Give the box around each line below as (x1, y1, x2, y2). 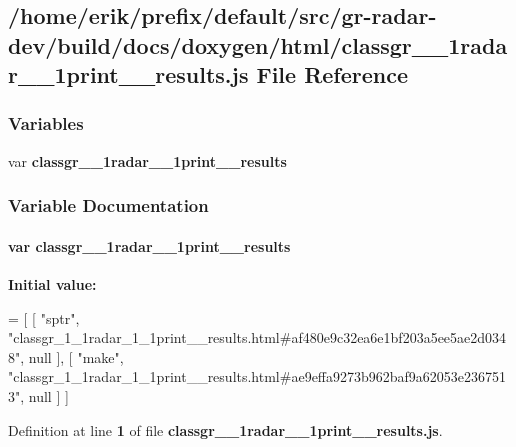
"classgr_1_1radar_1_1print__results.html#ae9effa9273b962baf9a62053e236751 (8, 366, 507, 387)
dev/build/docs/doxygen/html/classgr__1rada (8, 29, 508, 60)
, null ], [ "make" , (20, 346, 124, 367)
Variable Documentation (8, 193, 209, 218)
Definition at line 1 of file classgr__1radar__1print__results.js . (8, 419, 443, 440)
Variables (8, 111, 84, 136)
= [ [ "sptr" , (8, 307, 80, 328)
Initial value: (8, 274, 97, 295)
